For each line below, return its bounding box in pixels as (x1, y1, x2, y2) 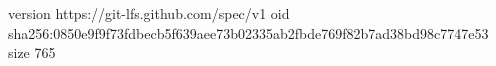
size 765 (8, 42, 56, 63)
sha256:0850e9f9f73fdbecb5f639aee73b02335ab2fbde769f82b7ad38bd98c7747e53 (8, 22, 489, 43)
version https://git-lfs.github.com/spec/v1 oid (8, 3, 290, 23)
